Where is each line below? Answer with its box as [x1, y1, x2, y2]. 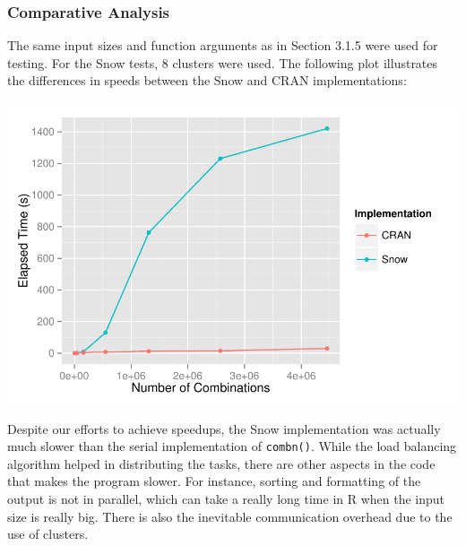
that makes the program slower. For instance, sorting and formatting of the [7, 472, 421, 490]
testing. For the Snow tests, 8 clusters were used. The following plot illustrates [7, 53, 438, 72]
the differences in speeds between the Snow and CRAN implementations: [7, 71, 407, 90]
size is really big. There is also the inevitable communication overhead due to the [7, 507, 453, 525]
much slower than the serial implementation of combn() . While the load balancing [7, 437, 457, 455]
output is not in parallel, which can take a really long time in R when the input [7, 490, 445, 508]
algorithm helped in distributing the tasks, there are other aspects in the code [7, 454, 436, 472]
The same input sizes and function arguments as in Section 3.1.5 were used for [7, 36, 438, 55]
